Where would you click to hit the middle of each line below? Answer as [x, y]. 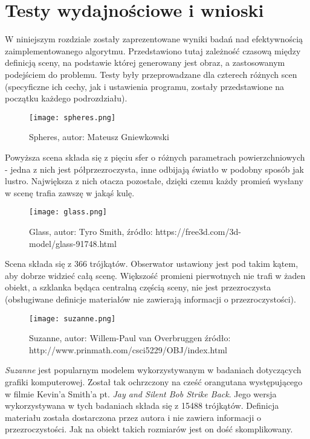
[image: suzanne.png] [73, 319]
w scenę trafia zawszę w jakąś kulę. [70, 192]
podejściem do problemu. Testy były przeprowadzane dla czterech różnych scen [151, 74]
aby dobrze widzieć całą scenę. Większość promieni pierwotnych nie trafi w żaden [155, 275]
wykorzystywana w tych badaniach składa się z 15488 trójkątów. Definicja [142, 405]
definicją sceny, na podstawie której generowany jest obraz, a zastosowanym [145, 62]
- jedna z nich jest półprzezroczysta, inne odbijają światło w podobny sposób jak [154, 169]
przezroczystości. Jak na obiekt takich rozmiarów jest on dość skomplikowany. [149, 429]
